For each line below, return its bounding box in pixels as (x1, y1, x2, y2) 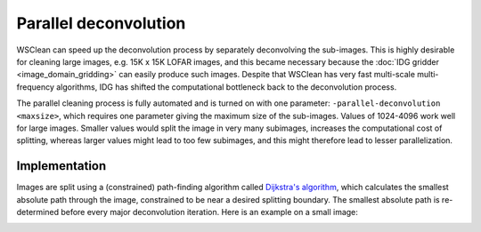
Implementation (16, 158, 107, 173)
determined (16, 206, 60, 217)
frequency (16, 81, 55, 92)
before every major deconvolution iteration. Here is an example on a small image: (61, 206, 358, 217)
